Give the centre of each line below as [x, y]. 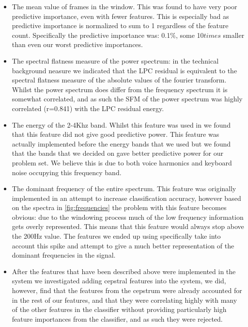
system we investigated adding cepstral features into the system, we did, [119, 281]
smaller [234, 35]
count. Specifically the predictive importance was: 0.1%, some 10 [108, 35]
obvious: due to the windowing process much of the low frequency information [128, 217]
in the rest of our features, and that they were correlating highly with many [124, 300]
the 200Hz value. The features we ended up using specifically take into [116, 236]
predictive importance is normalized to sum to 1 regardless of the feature [120, 25]
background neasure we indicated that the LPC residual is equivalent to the [124, 70]
